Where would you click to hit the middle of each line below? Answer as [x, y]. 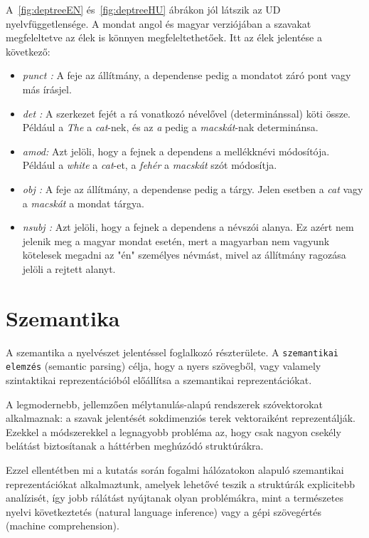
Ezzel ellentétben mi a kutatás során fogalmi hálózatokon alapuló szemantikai [175, 469]
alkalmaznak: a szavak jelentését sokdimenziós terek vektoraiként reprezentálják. [181, 418]
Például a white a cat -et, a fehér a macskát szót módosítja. [150, 165]
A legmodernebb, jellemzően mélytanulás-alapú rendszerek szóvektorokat [165, 404]
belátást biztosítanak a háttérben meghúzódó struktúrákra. [135, 446]
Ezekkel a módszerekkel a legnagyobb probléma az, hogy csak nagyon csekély [173, 431]
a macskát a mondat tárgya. [83, 203]
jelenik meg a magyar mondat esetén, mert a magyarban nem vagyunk [176, 240]
